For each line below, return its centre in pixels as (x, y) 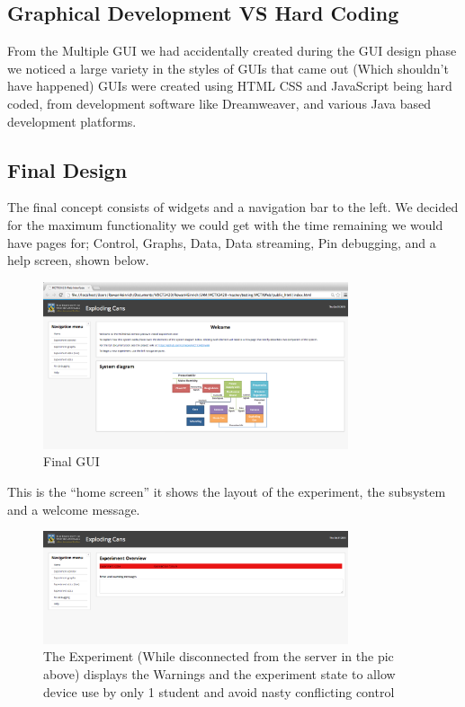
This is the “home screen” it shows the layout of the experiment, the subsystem (227, 492)
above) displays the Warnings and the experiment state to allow (219, 673)
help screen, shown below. (78, 260)
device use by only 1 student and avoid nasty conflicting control (219, 691)
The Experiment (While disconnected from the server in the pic (219, 656)
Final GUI (72, 461)
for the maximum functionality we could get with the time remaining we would (225, 224)
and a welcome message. (74, 509)
